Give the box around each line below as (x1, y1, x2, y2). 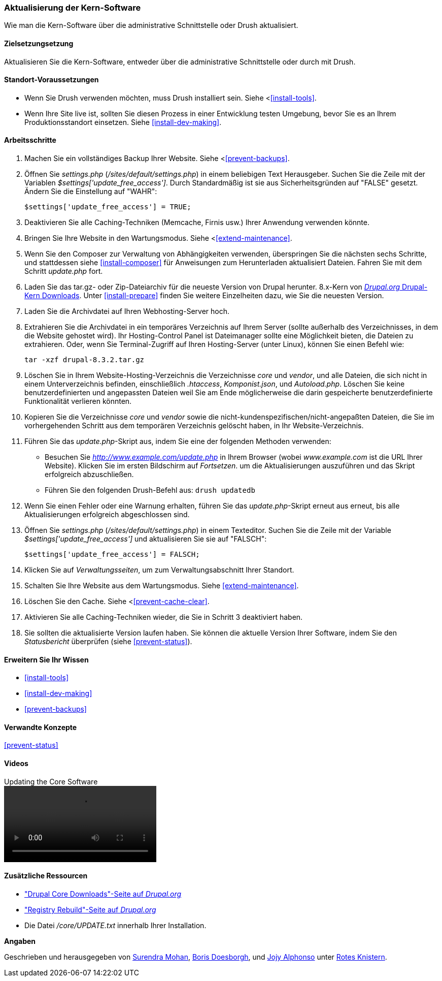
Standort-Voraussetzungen (4, 75, 99, 84)
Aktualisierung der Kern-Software (4, 3, 141, 13)
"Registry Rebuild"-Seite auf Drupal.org (24, 905, 156, 914)
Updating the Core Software (4, 777, 98, 786)
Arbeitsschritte (4, 136, 56, 145)
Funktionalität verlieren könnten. (24, 397, 132, 406)
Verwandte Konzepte (4, 722, 77, 732)
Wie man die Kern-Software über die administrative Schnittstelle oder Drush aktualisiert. (4, 21, 298, 30)
